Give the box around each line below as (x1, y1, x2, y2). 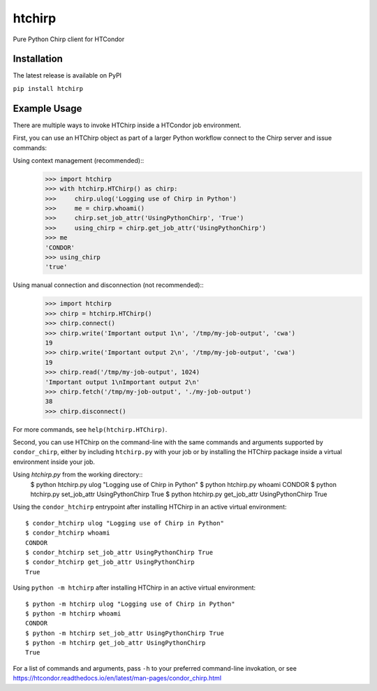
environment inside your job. (13, 458, 96, 466)
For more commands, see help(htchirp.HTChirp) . (13, 425, 168, 433)
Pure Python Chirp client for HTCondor (13, 35, 125, 43)
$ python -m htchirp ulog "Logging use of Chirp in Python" (25, 599, 235, 608)
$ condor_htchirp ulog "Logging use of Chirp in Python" (25, 519, 225, 527)
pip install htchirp (13, 85, 84, 92)
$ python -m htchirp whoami (25, 609, 121, 618)
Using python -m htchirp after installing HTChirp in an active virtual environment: (13, 583, 256, 592)
